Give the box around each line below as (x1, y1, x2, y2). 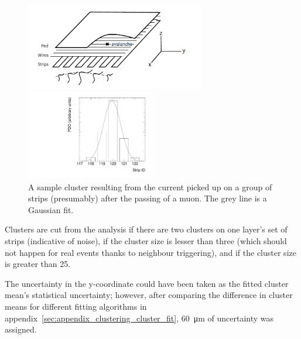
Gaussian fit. (28, 203, 74, 215)
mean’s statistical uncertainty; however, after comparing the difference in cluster (5, 289, 293, 301)
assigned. (5, 323, 37, 335)
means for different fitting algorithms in (5, 300, 147, 312)
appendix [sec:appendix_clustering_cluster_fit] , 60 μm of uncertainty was (5, 311, 274, 324)
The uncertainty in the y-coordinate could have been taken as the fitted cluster (5, 277, 289, 289)
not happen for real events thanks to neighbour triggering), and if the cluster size (5, 246, 296, 258)
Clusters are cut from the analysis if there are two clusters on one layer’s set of (5, 223, 288, 235)
